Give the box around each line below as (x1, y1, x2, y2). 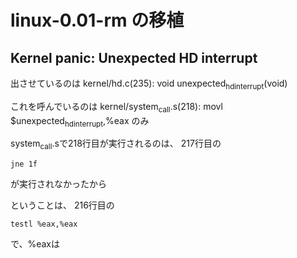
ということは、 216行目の (10, 199, 115, 211)
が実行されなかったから (10, 178, 107, 190)
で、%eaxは (10, 238, 60, 250)
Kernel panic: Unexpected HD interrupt (10, 49, 258, 66)
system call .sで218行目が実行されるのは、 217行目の (10, 137, 222, 152)
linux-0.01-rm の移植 (10, 9, 185, 32)
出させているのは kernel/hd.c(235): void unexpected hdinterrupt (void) (10, 77, 288, 91)
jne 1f (10, 159, 38, 170)
